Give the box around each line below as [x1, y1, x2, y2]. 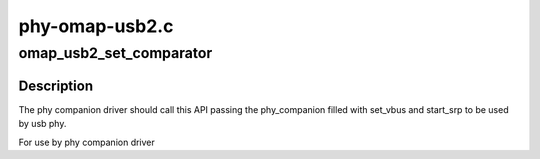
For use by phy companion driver [18, 136, 155, 148]
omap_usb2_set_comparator [18, 44, 213, 62]
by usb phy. [18, 118, 67, 130]
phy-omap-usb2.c [18, 15, 174, 37]
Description [18, 77, 94, 94]
